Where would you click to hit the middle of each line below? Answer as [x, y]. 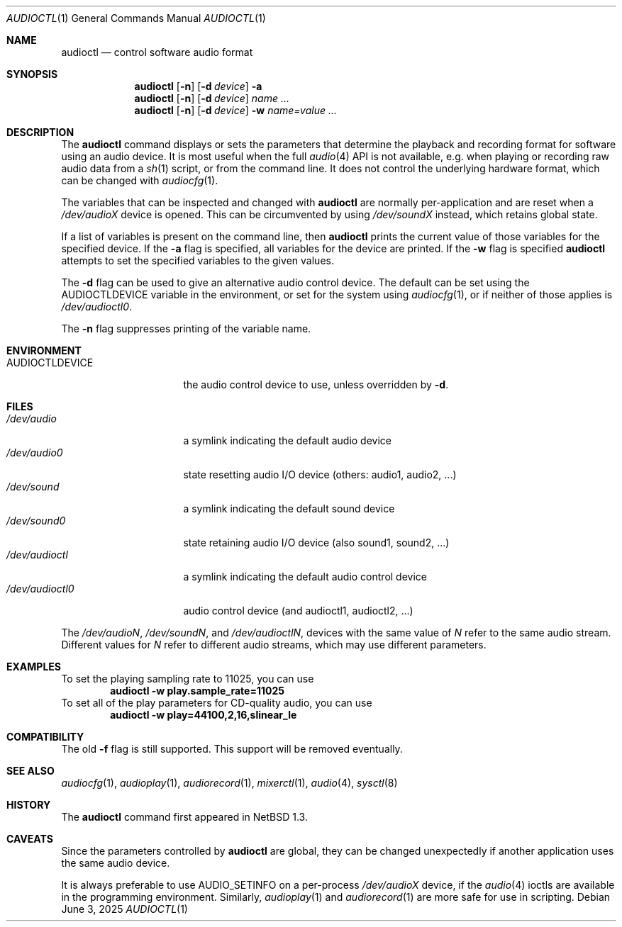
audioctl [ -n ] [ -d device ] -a [198, 86]
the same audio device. [116, 863]
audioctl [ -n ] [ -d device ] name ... [212, 98]
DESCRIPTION [40, 132]
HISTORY [29, 805]
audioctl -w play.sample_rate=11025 [197, 691]
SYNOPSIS [32, 74]
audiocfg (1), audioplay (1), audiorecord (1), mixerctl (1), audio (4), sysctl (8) [229, 783]
